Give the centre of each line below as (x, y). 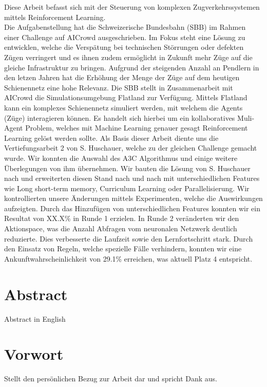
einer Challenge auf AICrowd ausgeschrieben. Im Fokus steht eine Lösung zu (125, 37)
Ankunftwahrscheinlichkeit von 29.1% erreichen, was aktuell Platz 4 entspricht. (128, 258)
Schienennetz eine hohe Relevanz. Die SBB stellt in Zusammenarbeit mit (119, 87)
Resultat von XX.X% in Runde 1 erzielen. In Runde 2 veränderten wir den (122, 218)
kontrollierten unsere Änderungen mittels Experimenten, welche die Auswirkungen (133, 198)
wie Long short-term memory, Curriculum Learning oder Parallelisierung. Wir (127, 188)
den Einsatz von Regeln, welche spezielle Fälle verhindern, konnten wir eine (123, 248)
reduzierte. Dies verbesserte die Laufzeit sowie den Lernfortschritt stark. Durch (129, 238)
